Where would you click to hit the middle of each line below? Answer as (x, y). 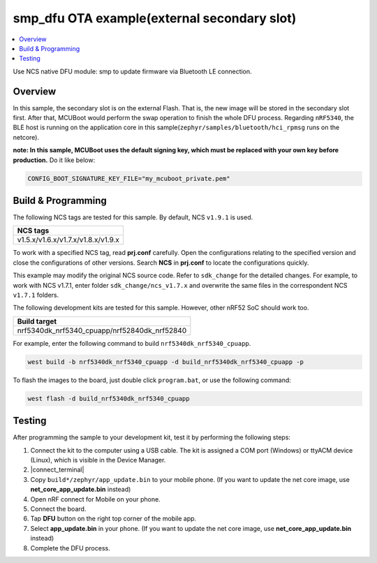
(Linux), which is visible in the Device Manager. (98, 460)
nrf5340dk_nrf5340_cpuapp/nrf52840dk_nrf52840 (102, 330)
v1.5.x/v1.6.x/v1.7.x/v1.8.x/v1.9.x (68, 240)
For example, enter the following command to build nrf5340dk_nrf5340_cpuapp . (132, 343)
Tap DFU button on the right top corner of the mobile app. (113, 519)
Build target (37, 321)
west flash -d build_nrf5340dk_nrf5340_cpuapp (109, 399)
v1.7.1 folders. (36, 295)
